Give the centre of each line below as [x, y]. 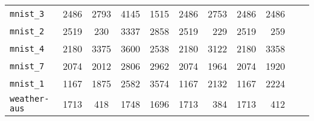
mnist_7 [27, 66]
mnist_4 [27, 48]
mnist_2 [27, 31]
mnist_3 [27, 14]
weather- [30, 99]
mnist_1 [27, 83]
